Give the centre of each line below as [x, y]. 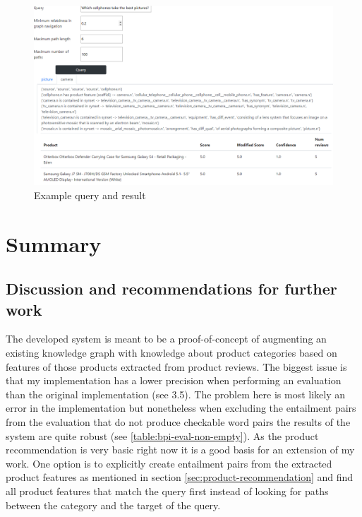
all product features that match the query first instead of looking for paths [167, 491]
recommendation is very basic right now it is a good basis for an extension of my [180, 450]
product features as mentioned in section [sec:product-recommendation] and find [180, 477]
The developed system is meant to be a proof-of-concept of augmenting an [166, 339]
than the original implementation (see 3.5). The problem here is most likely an [175, 394]
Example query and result [90, 195]
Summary [54, 243]
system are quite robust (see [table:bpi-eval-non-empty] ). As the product [162, 435]
